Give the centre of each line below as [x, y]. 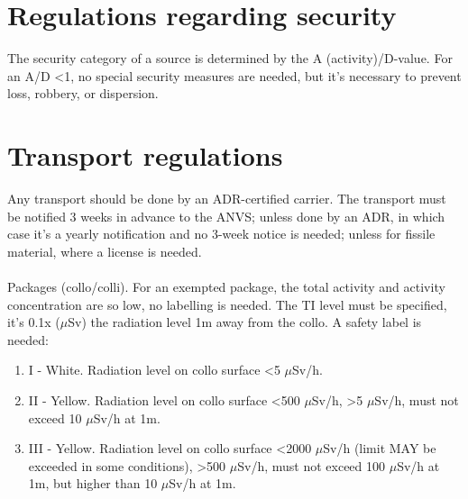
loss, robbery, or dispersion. [83, 93]
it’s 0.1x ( [34, 322]
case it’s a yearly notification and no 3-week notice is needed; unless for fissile [221, 234]
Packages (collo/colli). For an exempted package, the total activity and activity [226, 286]
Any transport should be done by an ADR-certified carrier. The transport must [227, 199]
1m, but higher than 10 [93, 483]
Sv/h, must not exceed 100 [312, 465]
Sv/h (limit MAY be [380, 448]
